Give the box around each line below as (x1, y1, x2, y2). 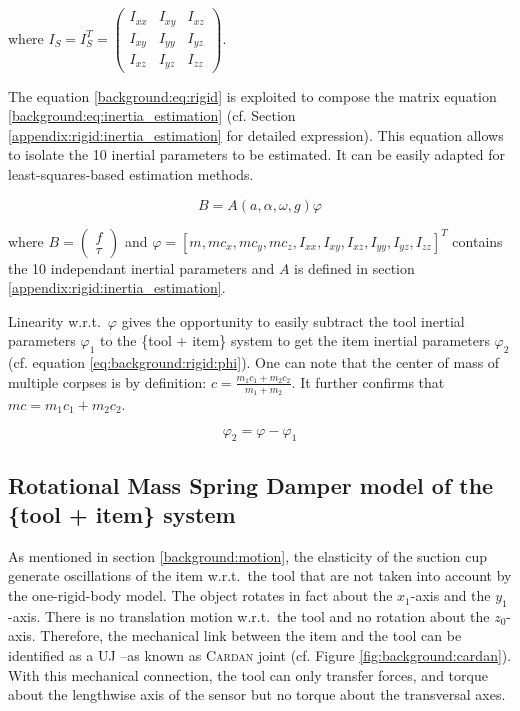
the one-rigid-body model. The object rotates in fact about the (8, 585, 393, 606)
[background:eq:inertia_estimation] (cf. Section (8, 105, 296, 126)
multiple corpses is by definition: (8, 371, 207, 392)
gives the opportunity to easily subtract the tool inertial (121, 310, 465, 331)
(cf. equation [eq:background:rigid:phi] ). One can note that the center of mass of (8, 352, 500, 373)
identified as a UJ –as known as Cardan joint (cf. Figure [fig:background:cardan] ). (8, 645, 512, 666)
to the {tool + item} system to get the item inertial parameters (99, 330, 490, 351)
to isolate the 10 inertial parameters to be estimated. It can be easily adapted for (8, 144, 506, 165)
